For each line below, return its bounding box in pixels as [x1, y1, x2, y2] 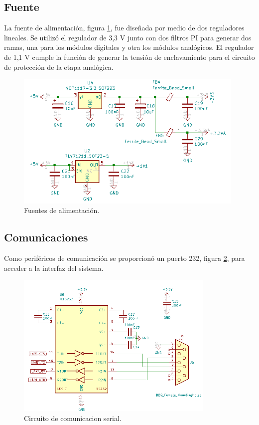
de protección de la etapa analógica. [4, 61, 114, 72]
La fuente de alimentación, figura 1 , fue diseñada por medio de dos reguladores [4, 22, 245, 33]
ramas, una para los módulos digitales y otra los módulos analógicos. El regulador [4, 42, 254, 52]
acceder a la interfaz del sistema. [4, 262, 104, 273]
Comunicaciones [4, 229, 88, 245]
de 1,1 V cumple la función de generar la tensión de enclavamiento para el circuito [4, 51, 255, 62]
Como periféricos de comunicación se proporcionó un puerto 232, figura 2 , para [4, 253, 245, 263]
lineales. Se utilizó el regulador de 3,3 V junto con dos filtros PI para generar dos [4, 32, 252, 42]
